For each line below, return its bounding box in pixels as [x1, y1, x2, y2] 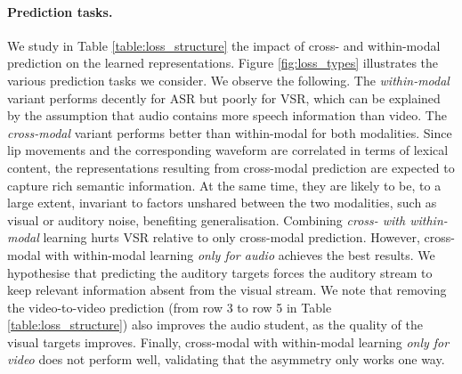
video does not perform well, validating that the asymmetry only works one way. [7, 350, 445, 369]
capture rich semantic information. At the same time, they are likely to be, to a [7, 175, 442, 194]
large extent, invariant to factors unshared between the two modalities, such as [7, 193, 437, 212]
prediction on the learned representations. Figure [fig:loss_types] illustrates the [7, 53, 439, 72]
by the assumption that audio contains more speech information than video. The [7, 106, 447, 125]
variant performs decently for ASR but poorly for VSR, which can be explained [7, 88, 441, 107]
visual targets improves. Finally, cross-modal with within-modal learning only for [7, 332, 450, 351]
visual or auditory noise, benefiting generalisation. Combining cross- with [7, 210, 406, 229]
